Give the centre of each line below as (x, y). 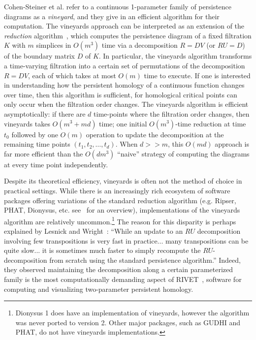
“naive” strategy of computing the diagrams (183, 153)
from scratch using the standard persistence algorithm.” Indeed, (145, 260)
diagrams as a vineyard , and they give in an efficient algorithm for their (112, 16)
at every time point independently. (56, 164)
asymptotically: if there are (45, 113)
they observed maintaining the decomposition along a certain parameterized (119, 269)
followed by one (35, 134)
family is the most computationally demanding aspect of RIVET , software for (123, 279)
